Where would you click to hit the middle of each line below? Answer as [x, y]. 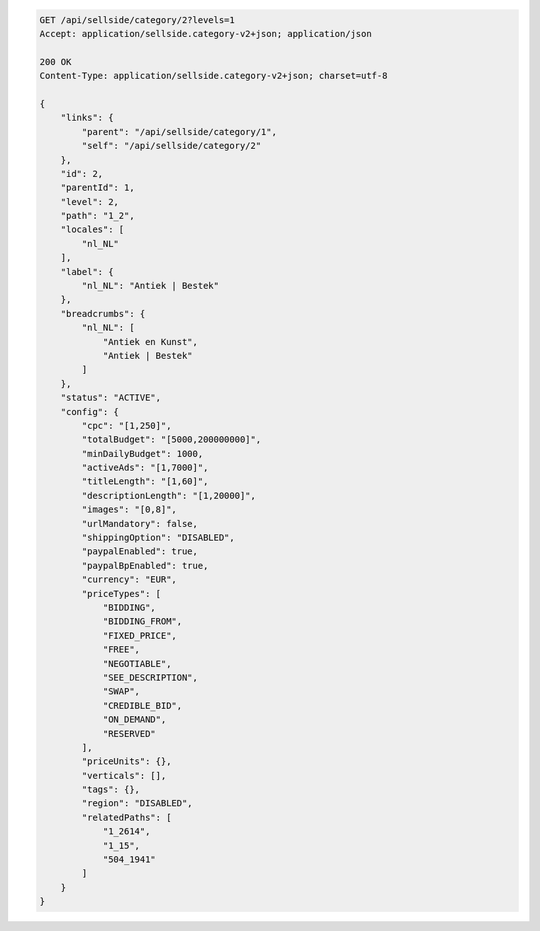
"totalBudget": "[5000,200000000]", [171, 439]
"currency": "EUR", [129, 579]
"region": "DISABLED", [137, 803]
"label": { [87, 271]
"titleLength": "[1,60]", [145, 481]
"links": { [87, 118]
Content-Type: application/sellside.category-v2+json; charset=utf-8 [213, 76]
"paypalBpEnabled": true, [145, 565]
